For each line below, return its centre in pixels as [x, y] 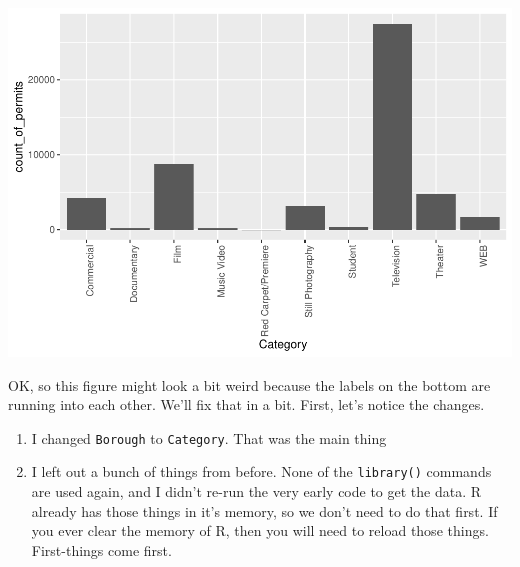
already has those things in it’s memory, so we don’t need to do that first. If [264, 510]
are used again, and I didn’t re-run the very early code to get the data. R [256, 491]
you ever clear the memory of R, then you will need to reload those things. [260, 530]
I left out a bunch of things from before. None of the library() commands [261, 471]
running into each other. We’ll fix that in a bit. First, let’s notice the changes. [246, 404]
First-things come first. [101, 549]
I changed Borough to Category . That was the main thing [209, 437]
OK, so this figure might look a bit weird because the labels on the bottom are [249, 384]
